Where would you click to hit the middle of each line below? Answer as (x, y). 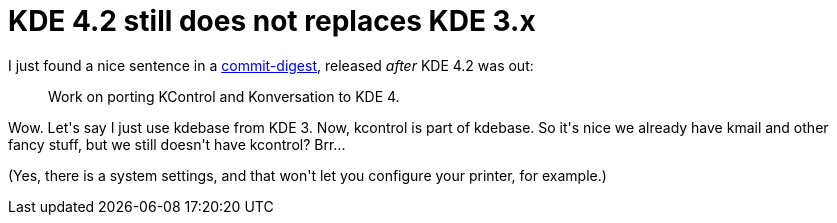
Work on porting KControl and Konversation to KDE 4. (224, 96)
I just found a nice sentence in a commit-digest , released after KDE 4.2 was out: (271, 65)
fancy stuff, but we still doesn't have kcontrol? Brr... (177, 144)
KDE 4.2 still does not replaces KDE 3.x (272, 21)
